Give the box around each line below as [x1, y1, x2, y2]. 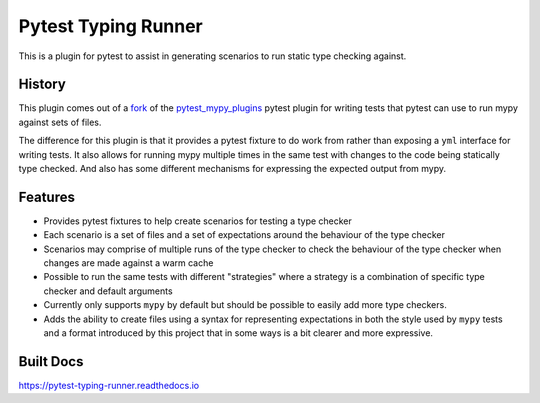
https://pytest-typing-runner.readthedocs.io [18, 379, 200, 391]
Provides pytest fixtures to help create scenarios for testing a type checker [43, 215, 352, 227]
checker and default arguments [43, 285, 174, 297]
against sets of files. [18, 116, 102, 128]
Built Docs [18, 353, 84, 370]
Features [18, 188, 75, 205]
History [18, 76, 67, 93]
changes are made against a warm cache [43, 257, 214, 269]
